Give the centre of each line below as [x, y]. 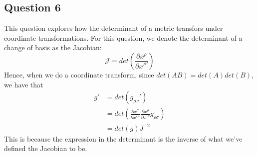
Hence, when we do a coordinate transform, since [79, 74]
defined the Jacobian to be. [46, 148]
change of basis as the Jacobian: [53, 47]
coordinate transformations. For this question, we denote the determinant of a [123, 38]
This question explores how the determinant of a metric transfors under [114, 28]
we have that [24, 84]
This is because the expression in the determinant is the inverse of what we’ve [123, 138]
